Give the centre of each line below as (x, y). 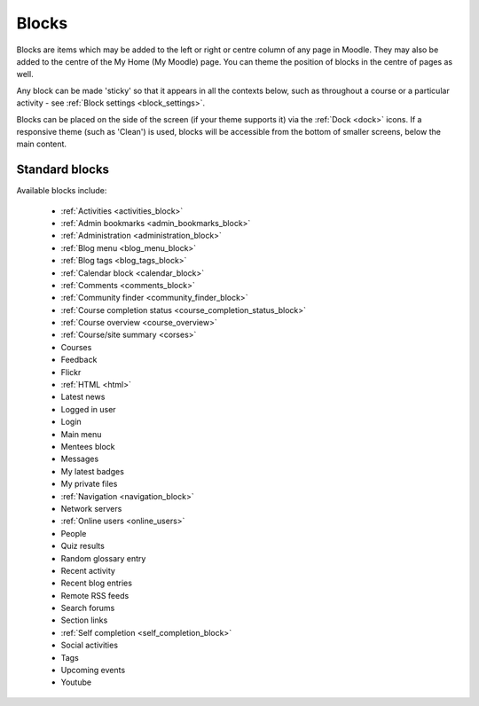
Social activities (90, 645)
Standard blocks (63, 170)
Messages (80, 459)
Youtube (76, 682)
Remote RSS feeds (95, 595)
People (74, 533)
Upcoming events (93, 671)
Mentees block (88, 447)
